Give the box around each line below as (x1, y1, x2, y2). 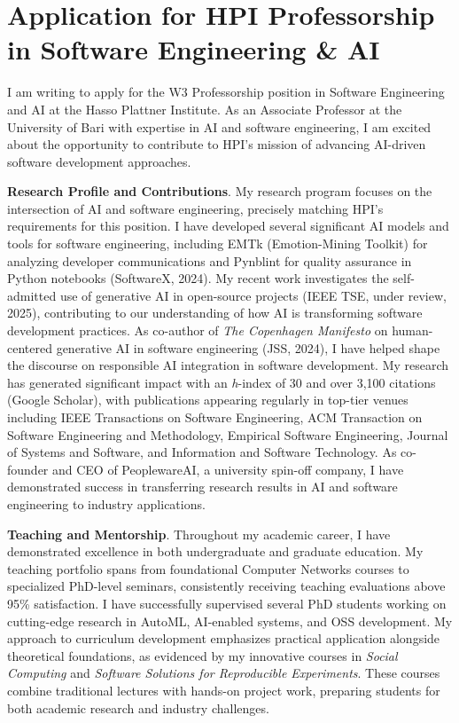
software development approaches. (7, 152, 191, 170)
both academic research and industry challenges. (7, 698, 269, 717)
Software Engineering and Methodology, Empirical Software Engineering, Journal (7, 425, 448, 444)
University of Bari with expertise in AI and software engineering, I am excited (7, 117, 432, 136)
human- (392, 321, 433, 340)
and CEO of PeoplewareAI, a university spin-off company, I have (52, 460, 404, 478)
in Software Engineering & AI (7, 31, 380, 67)
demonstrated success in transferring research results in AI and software (7, 477, 398, 496)
